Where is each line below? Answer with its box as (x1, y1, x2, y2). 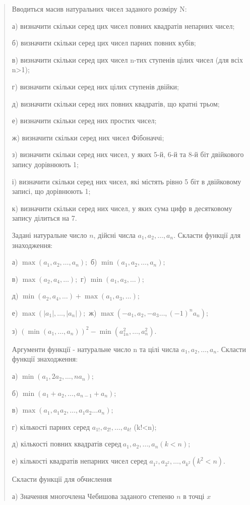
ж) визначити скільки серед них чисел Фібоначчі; (12, 132, 164, 142)
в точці (183, 490, 205, 501)
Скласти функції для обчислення (12, 474, 112, 484)
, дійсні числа (93, 229, 136, 240)
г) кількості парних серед (12, 421, 90, 432)
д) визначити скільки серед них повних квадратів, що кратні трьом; (12, 98, 220, 109)
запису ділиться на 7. (12, 213, 77, 223)
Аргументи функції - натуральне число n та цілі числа (12, 343, 179, 354)
